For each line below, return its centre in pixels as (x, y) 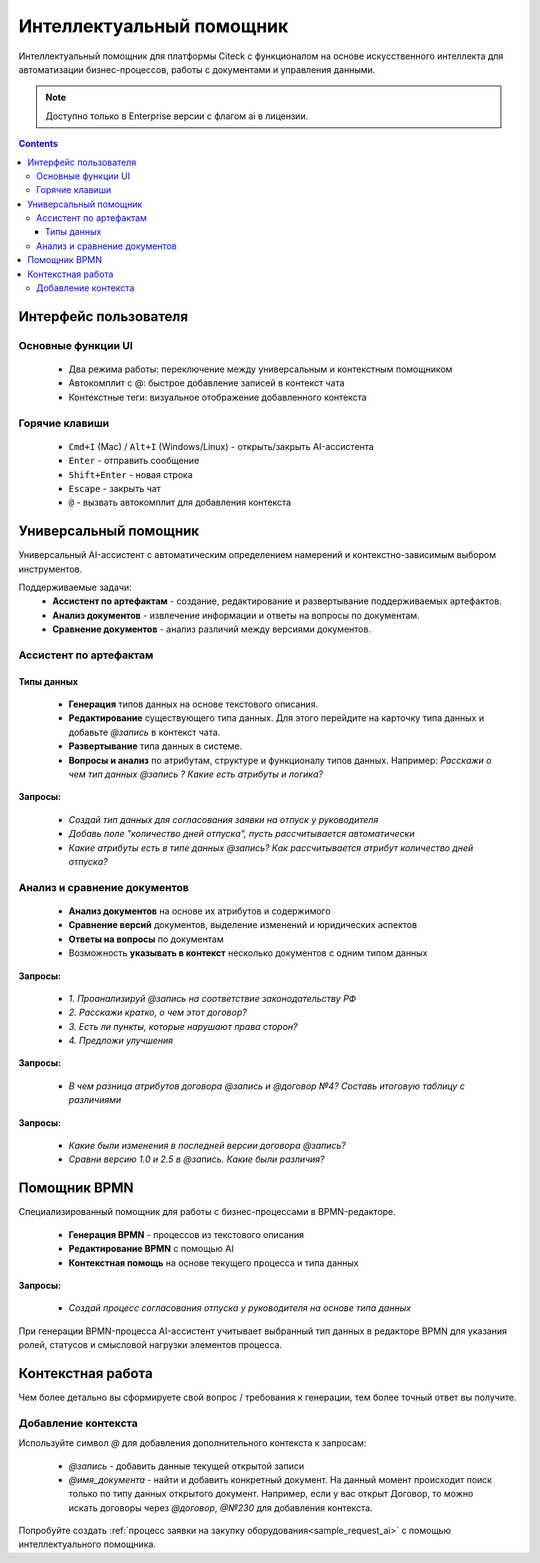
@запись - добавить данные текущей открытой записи (186, 1466)
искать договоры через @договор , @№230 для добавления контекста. (221, 1507)
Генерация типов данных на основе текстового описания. (193, 704)
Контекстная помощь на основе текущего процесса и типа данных (213, 1262)
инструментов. (50, 569)
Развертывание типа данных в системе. (155, 746)
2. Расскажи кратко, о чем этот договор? (157, 1012)
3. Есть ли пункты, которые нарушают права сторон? (183, 1026)
